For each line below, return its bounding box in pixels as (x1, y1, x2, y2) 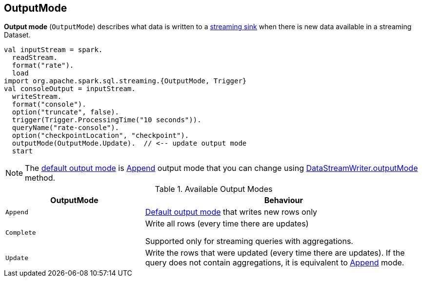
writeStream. (12, 93, 62, 101)
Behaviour (264, 195, 303, 206)
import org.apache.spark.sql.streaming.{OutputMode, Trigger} (4, 77, 247, 85)
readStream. (12, 54, 58, 62)
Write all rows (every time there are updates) (145, 219, 309, 229)
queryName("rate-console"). (12, 124, 120, 132)
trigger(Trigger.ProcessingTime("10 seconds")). (12, 116, 201, 124)
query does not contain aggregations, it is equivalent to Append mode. (145, 258, 404, 268)
